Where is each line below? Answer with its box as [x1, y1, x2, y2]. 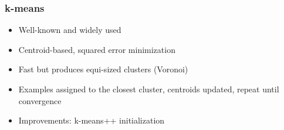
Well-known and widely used [18, 24, 121, 36]
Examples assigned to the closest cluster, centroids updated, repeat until [18, 83, 279, 95]
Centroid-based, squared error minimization [18, 43, 175, 55]
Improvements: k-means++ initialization [18, 114, 165, 126]
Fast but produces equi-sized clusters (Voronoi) [18, 63, 188, 75]
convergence [18, 94, 62, 106]
